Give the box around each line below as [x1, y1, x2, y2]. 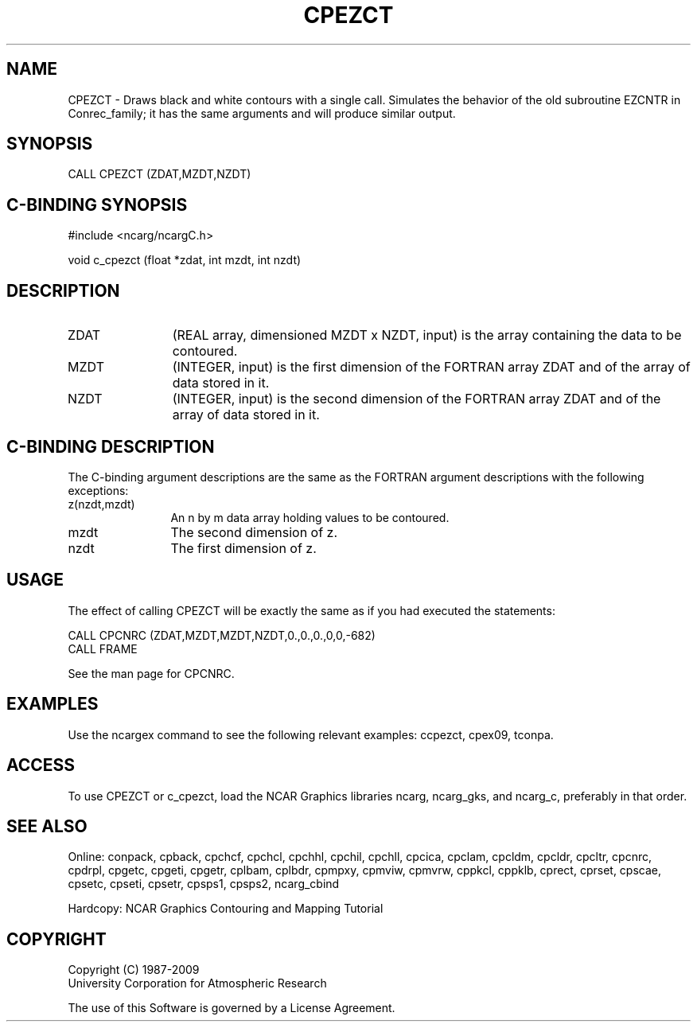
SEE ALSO [6, 816, 88, 836]
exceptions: [68, 483, 129, 497]
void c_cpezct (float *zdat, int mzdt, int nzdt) [68, 253, 302, 267]
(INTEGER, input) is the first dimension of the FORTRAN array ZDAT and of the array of [172, 359, 691, 376]
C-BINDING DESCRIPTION [6, 436, 215, 457]
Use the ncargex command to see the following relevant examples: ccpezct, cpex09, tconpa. [68, 727, 554, 742]
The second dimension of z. [170, 524, 338, 540]
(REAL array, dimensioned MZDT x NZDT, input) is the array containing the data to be [172, 327, 682, 344]
